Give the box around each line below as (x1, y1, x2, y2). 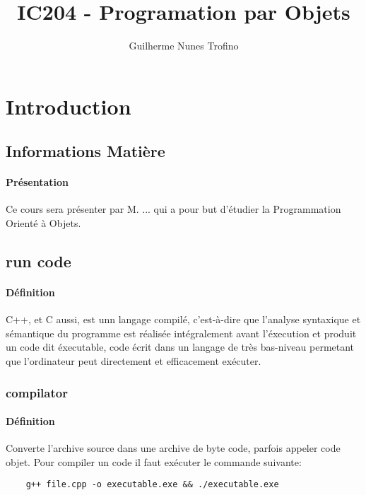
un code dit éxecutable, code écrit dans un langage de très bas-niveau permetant (6, 339, 355, 354)
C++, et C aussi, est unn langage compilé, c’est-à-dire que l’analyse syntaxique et (6, 312, 361, 327)
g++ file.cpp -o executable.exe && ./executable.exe (25, 479, 279, 490)
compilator (6, 383, 68, 401)
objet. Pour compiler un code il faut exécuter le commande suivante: (6, 454, 302, 469)
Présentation (6, 175, 69, 190)
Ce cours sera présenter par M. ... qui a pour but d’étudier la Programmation (6, 202, 341, 216)
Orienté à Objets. (6, 216, 81, 231)
